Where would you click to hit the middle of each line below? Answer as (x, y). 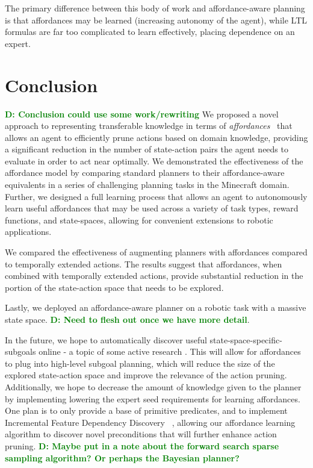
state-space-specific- (246, 339)
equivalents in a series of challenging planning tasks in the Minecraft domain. (147, 185)
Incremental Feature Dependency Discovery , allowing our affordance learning (150, 422)
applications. (28, 232)
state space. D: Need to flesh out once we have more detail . (127, 319)
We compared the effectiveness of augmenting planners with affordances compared (156, 252)
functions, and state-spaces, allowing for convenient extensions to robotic (139, 220)
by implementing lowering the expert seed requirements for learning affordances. (153, 398)
